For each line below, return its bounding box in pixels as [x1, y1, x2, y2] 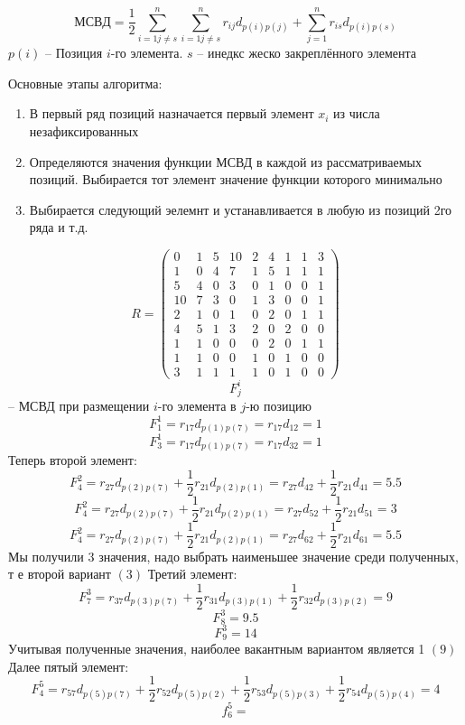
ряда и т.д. [29, 218, 88, 237]
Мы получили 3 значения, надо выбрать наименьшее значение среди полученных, [8, 546, 459, 565]
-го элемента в [157, 396, 237, 415]
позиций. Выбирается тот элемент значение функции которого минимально [29, 170, 442, 189]
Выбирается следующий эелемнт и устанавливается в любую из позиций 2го [29, 200, 452, 218]
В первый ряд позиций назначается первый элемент [29, 104, 314, 123]
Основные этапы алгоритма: [8, 73, 163, 92]
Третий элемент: [147, 564, 237, 583]
